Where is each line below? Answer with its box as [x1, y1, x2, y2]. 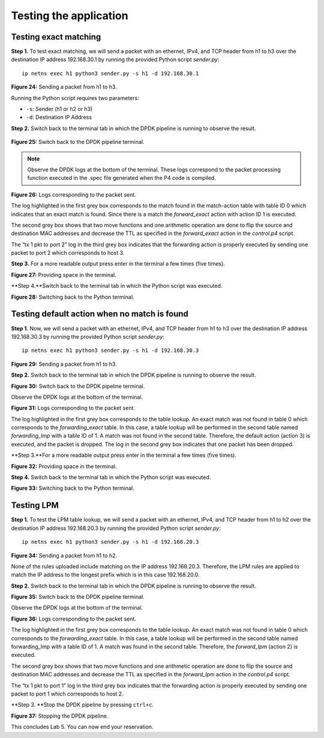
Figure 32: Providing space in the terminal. [11, 462, 117, 470]
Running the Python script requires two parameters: [11, 94, 139, 101]
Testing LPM [11, 501, 59, 511]
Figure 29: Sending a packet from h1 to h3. [11, 360, 117, 368]
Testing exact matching [11, 32, 101, 42]
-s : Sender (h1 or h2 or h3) [26, 106, 93, 113]
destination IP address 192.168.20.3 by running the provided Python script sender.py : [11, 525, 221, 532]
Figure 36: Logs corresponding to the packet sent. [11, 615, 136, 622]
